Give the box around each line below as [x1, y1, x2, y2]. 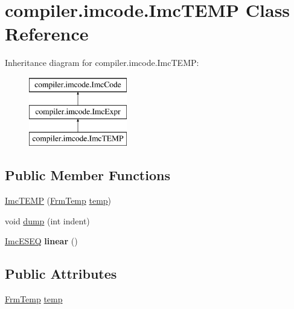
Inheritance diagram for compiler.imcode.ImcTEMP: [5, 56, 199, 69]
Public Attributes [5, 264, 117, 283]
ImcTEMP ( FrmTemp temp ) [5, 194, 112, 207]
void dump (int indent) [5, 214, 90, 227]
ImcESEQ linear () [5, 235, 78, 247]
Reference [5, 21, 89, 46]
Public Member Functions [5, 166, 170, 184]
